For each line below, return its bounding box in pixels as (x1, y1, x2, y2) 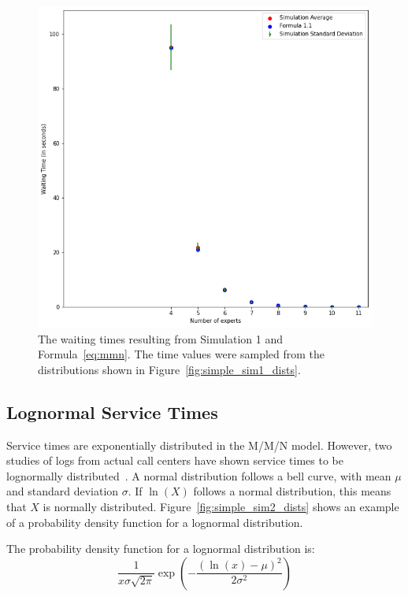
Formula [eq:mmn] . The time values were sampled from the (38, 346, 325, 362)
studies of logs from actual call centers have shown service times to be (6, 452, 343, 469)
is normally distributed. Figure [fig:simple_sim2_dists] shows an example (43, 499, 399, 515)
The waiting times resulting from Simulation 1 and (38, 330, 283, 347)
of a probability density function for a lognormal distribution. (6, 514, 303, 530)
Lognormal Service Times (6, 399, 218, 424)
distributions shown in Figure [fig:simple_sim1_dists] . (38, 361, 301, 377)
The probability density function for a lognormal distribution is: (6, 540, 315, 557)
